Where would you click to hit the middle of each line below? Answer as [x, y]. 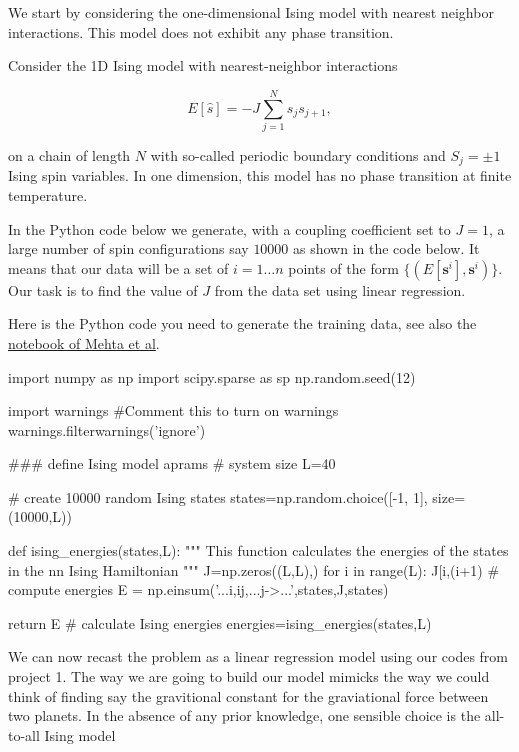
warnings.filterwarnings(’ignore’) [107, 429]
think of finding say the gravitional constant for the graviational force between [248, 695]
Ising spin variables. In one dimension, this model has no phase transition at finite [260, 175]
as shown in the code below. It [386, 248]
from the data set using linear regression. [340, 289]
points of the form [343, 267]
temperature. [48, 194]
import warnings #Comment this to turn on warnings [173, 410]
